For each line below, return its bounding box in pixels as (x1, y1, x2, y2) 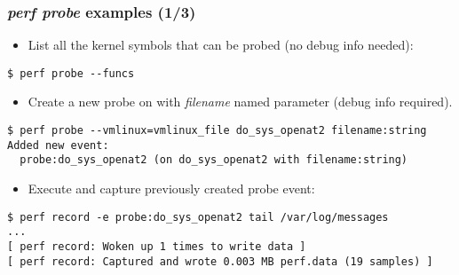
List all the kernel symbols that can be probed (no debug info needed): (28, 35, 414, 54)
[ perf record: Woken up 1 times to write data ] (7, 240, 306, 253)
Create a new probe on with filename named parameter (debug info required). (28, 92, 453, 111)
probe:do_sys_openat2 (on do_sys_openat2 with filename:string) (20, 153, 408, 167)
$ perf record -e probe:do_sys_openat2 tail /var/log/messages (7, 210, 389, 224)
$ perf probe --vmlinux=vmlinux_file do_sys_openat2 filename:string (7, 124, 427, 137)
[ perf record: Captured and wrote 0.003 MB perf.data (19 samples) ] (7, 255, 433, 268)
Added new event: (7, 138, 109, 152)
